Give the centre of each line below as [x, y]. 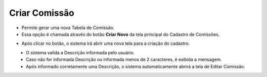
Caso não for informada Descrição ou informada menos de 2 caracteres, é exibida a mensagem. [124, 60]
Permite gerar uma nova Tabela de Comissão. [68, 28]
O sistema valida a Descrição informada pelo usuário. [80, 52]
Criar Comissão [42, 13]
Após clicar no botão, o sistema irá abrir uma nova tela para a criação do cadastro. [106, 43]
